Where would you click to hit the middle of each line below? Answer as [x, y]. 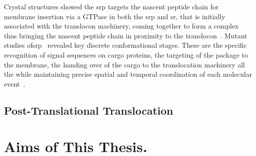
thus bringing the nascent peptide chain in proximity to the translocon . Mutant [126, 35]
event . [15, 83]
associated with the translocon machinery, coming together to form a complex [121, 26]
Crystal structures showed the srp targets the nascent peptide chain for [111, 6]
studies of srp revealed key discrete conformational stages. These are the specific [126, 45]
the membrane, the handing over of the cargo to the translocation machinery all [125, 64]
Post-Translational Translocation [89, 110]
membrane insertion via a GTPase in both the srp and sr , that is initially [115, 16]
